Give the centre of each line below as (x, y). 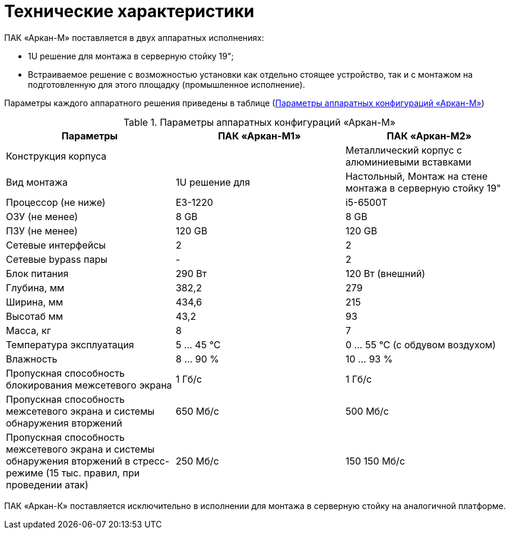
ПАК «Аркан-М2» (429, 136)
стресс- (151, 461)
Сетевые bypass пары (57, 259)
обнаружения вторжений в (68, 461)
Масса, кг (28, 330)
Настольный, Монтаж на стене (416, 176)
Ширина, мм (35, 302)
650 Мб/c (197, 411)
